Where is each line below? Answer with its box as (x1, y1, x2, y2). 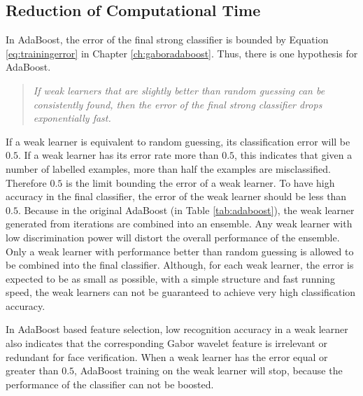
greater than (6, 363, 59, 378)
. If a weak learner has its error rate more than (17, 148, 219, 162)
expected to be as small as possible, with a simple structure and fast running (6, 271, 335, 285)
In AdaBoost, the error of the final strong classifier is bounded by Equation (6, 32, 329, 47)
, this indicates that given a (234, 148, 353, 162)
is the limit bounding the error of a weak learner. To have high (66, 175, 335, 190)
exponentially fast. (33, 111, 111, 125)
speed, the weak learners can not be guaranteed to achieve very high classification (6, 285, 356, 299)
